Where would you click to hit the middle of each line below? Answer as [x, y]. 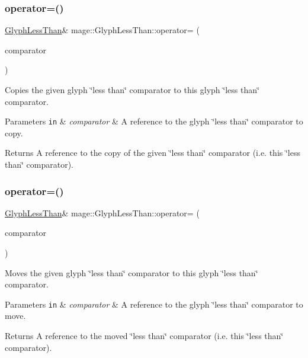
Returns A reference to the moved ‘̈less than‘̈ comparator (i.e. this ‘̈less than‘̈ [144, 336]
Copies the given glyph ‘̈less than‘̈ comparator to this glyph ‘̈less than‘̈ [132, 89]
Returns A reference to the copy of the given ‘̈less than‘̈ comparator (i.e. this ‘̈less [153, 153]
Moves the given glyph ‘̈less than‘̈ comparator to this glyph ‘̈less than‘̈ [131, 272]
